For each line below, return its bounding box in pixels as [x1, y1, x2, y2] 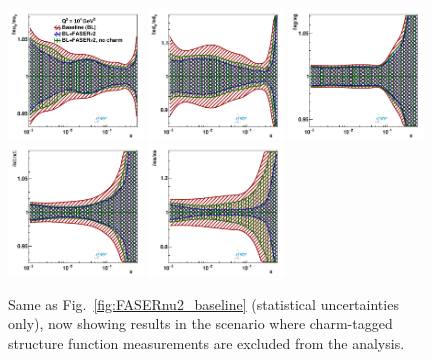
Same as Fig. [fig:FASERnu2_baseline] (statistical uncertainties [8, 293, 399, 314]
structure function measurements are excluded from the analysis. [8, 332, 405, 353]
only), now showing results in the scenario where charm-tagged [8, 313, 393, 334]
